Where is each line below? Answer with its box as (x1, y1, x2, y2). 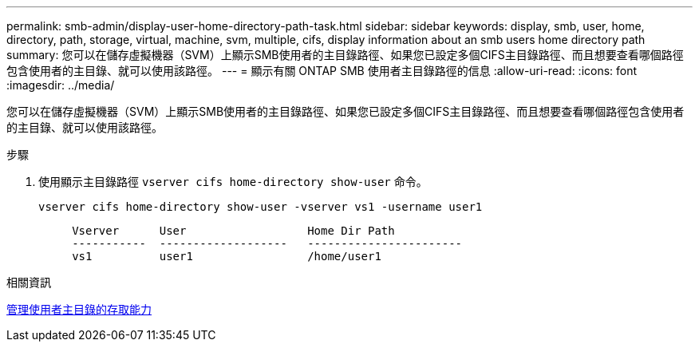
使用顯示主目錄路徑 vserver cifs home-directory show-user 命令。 (38, 175, 428, 188)
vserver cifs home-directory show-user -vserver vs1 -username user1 (38, 200, 483, 213)
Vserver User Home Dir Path (72, 224, 395, 237)
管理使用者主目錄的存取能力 (6, 303, 152, 316)
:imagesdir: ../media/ (6, 78, 115, 92)
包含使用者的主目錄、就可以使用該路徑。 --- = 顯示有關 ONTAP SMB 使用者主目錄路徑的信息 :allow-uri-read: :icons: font (6, 64, 638, 77)
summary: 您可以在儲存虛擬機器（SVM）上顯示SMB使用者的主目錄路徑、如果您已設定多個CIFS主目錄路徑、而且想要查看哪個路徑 (6, 48, 684, 61)
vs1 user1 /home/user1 (72, 250, 381, 263)
